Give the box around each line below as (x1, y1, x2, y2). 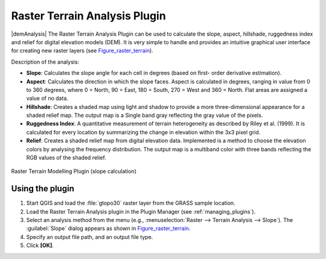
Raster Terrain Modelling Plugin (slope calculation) (11, 168, 137, 175)
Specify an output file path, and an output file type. (26, 233, 153, 240)
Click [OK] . (26, 242, 54, 249)
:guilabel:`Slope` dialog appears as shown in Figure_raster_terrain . (26, 225, 191, 232)
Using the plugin (11, 183, 75, 194)
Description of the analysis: (11, 58, 80, 65)
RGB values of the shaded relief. (26, 154, 107, 162)
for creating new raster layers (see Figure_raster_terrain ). (11, 47, 153, 54)
